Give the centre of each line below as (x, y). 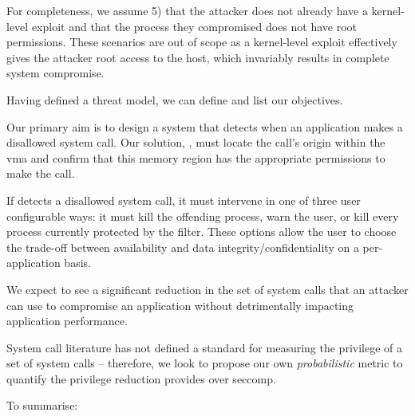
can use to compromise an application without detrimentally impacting (180, 305)
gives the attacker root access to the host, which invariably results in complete (198, 57)
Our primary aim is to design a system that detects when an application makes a (205, 126)
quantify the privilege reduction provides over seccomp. (141, 378)
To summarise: (42, 405)
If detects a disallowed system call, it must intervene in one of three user (184, 200)
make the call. (41, 173)
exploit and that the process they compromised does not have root (194, 26)
